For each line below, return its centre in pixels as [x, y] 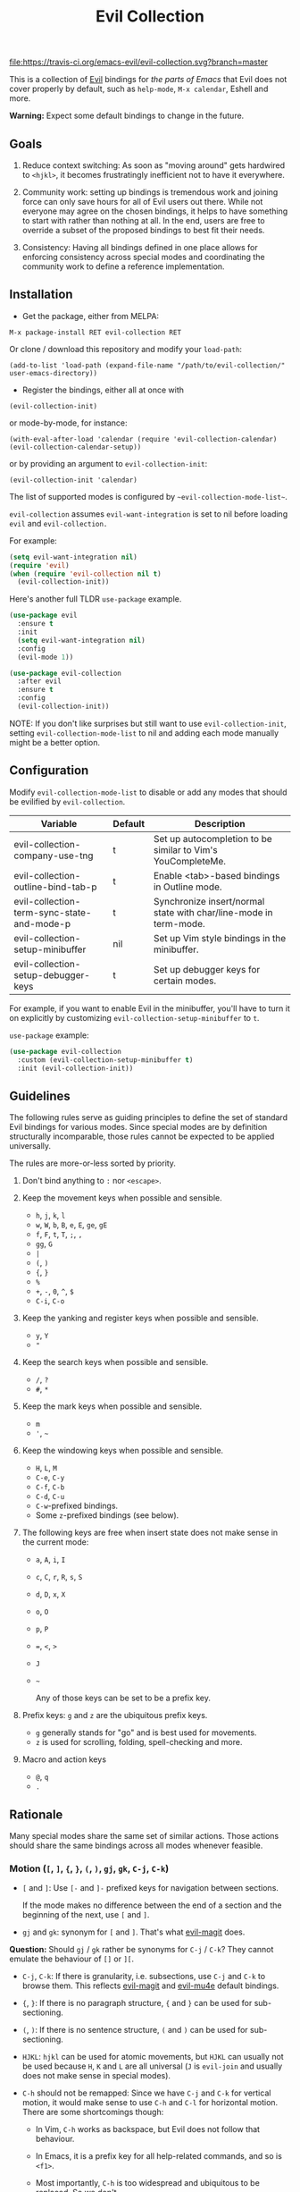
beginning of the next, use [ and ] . [86, 1915]
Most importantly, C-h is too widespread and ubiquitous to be [148, 2183]
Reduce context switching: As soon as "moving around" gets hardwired [154, 165]
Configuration [49, 771]
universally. [30, 1146]
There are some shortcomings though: [93, 2112]
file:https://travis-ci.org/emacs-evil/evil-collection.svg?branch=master [139, 62]
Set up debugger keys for [207, 969]
